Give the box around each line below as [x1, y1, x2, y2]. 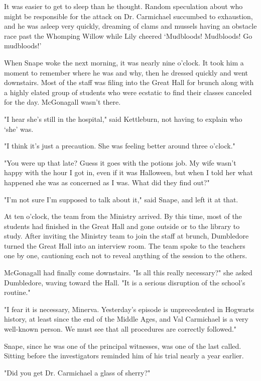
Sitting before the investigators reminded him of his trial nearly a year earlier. [4, 350, 244, 361]
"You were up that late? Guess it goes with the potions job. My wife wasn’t [4, 157, 236, 168]
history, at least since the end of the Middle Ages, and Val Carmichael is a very [4, 314, 248, 324]
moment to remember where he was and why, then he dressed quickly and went [4, 67, 248, 78]
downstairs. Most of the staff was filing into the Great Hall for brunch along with [4, 77, 254, 88]
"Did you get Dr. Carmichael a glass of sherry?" [4, 367, 151, 377]
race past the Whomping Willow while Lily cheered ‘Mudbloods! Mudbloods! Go [4, 30, 252, 41]
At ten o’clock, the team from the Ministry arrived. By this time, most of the [4, 211, 242, 221]
